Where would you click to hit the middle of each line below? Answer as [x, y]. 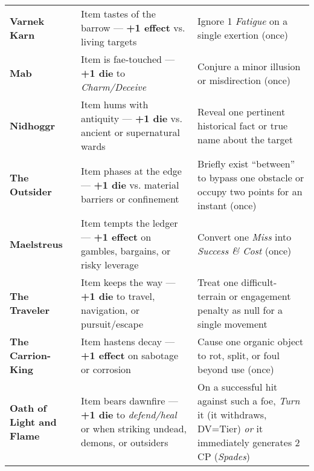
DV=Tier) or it [230, 428]
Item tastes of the [118, 14]
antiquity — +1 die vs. [132, 118]
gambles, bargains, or [126, 251]
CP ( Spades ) [224, 456]
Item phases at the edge [131, 171]
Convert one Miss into [245, 237]
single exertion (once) [243, 34]
